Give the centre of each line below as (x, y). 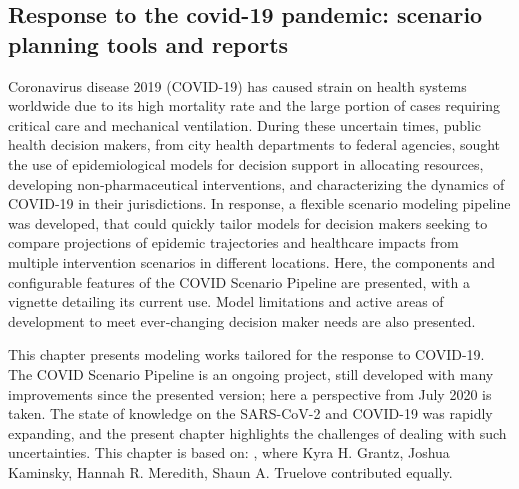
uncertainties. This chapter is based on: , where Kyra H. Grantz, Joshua (229, 452)
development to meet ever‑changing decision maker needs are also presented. (242, 320)
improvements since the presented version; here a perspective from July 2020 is (250, 393)
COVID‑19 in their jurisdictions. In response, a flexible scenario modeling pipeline (259, 203)
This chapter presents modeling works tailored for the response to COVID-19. (246, 354)
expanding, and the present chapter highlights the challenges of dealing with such (257, 432)
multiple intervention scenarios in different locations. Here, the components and (251, 261)
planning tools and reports (148, 43)
